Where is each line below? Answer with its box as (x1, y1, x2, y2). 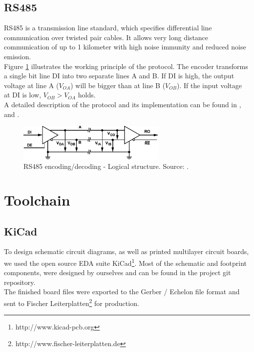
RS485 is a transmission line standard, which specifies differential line (4, 23, 212, 33)
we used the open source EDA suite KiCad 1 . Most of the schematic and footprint (4, 256, 247, 268)
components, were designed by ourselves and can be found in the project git (4, 267, 231, 278)
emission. (4, 51, 31, 61)
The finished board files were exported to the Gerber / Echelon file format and (4, 286, 240, 297)
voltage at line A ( (4, 80, 59, 90)
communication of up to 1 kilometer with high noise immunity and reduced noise (4, 42, 246, 52)
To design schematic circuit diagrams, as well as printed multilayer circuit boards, (4, 246, 249, 257)
